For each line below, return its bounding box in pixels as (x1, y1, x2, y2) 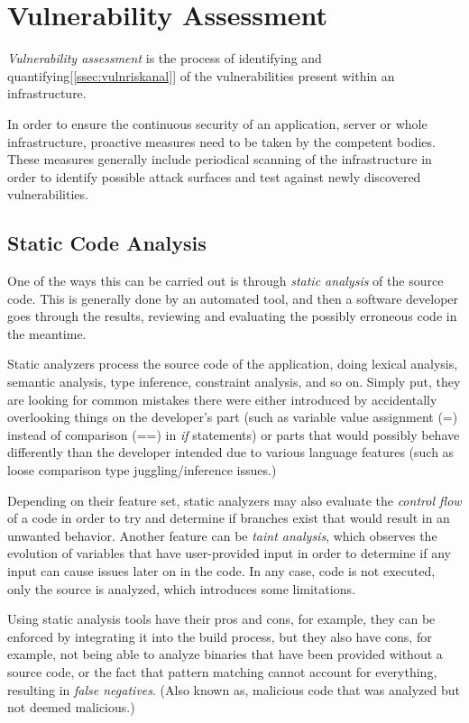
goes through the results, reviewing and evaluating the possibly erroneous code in (7, 307, 457, 325)
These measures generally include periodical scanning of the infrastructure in (7, 150, 432, 169)
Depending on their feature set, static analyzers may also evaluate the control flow (7, 490, 462, 509)
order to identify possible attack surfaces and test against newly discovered (7, 167, 421, 186)
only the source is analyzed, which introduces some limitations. (7, 579, 355, 598)
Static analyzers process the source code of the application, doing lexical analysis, (7, 354, 458, 373)
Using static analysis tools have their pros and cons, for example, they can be (7, 609, 436, 628)
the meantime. (7, 324, 87, 343)
